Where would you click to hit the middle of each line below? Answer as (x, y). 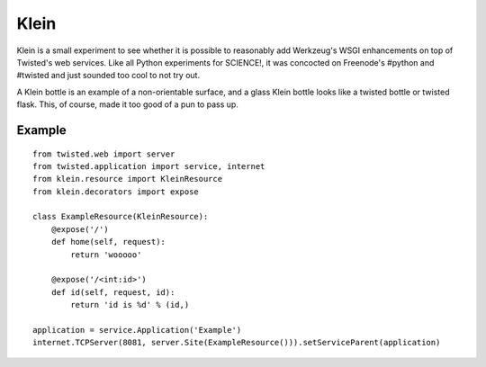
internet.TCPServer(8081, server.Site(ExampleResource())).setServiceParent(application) (237, 343)
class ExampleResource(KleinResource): (121, 217)
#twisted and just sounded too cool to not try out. (108, 76)
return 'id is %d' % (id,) (130, 305)
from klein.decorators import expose (116, 192)
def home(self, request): (108, 242)
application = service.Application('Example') (137, 330)
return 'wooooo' (106, 255)
